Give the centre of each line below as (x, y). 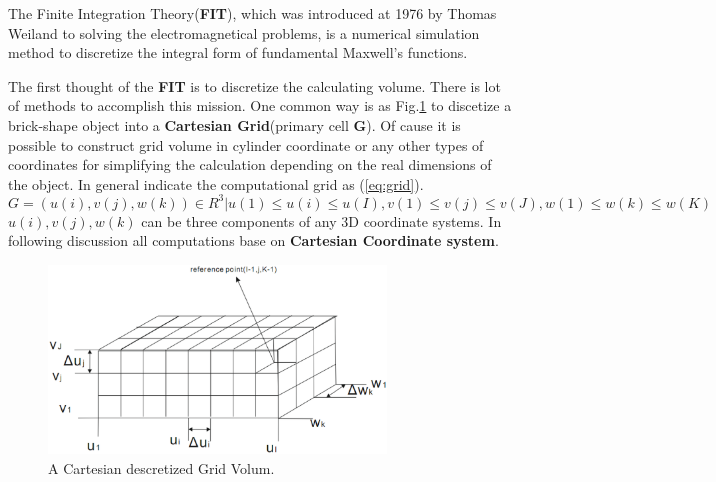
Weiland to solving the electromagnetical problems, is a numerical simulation (244, 32)
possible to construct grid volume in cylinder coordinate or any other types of (246, 144)
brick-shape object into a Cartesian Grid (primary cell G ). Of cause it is (234, 124)
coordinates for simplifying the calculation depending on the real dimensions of (250, 164)
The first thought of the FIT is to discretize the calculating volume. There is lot (254, 85)
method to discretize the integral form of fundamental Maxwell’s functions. (238, 52)
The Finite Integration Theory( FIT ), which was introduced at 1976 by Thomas (252, 13)
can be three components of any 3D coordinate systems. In (321, 220)
